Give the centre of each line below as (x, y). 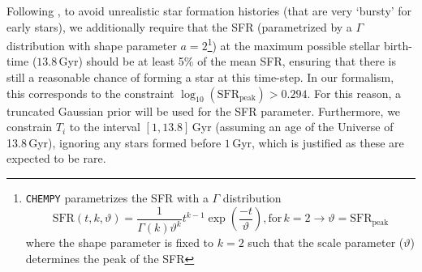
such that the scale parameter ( (326, 242)
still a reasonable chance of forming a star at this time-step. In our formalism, (200, 77)
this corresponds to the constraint (90, 93)
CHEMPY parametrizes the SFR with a (117, 198)
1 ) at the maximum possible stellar (294, 44)
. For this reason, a (354, 93)
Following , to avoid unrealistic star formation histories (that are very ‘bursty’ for (209, 11)
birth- (398, 45)
